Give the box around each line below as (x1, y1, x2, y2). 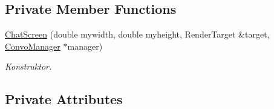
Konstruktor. (5, 60, 52, 73)
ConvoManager (5, 39, 60, 52)
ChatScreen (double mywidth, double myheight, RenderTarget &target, (5, 28, 270, 41)
